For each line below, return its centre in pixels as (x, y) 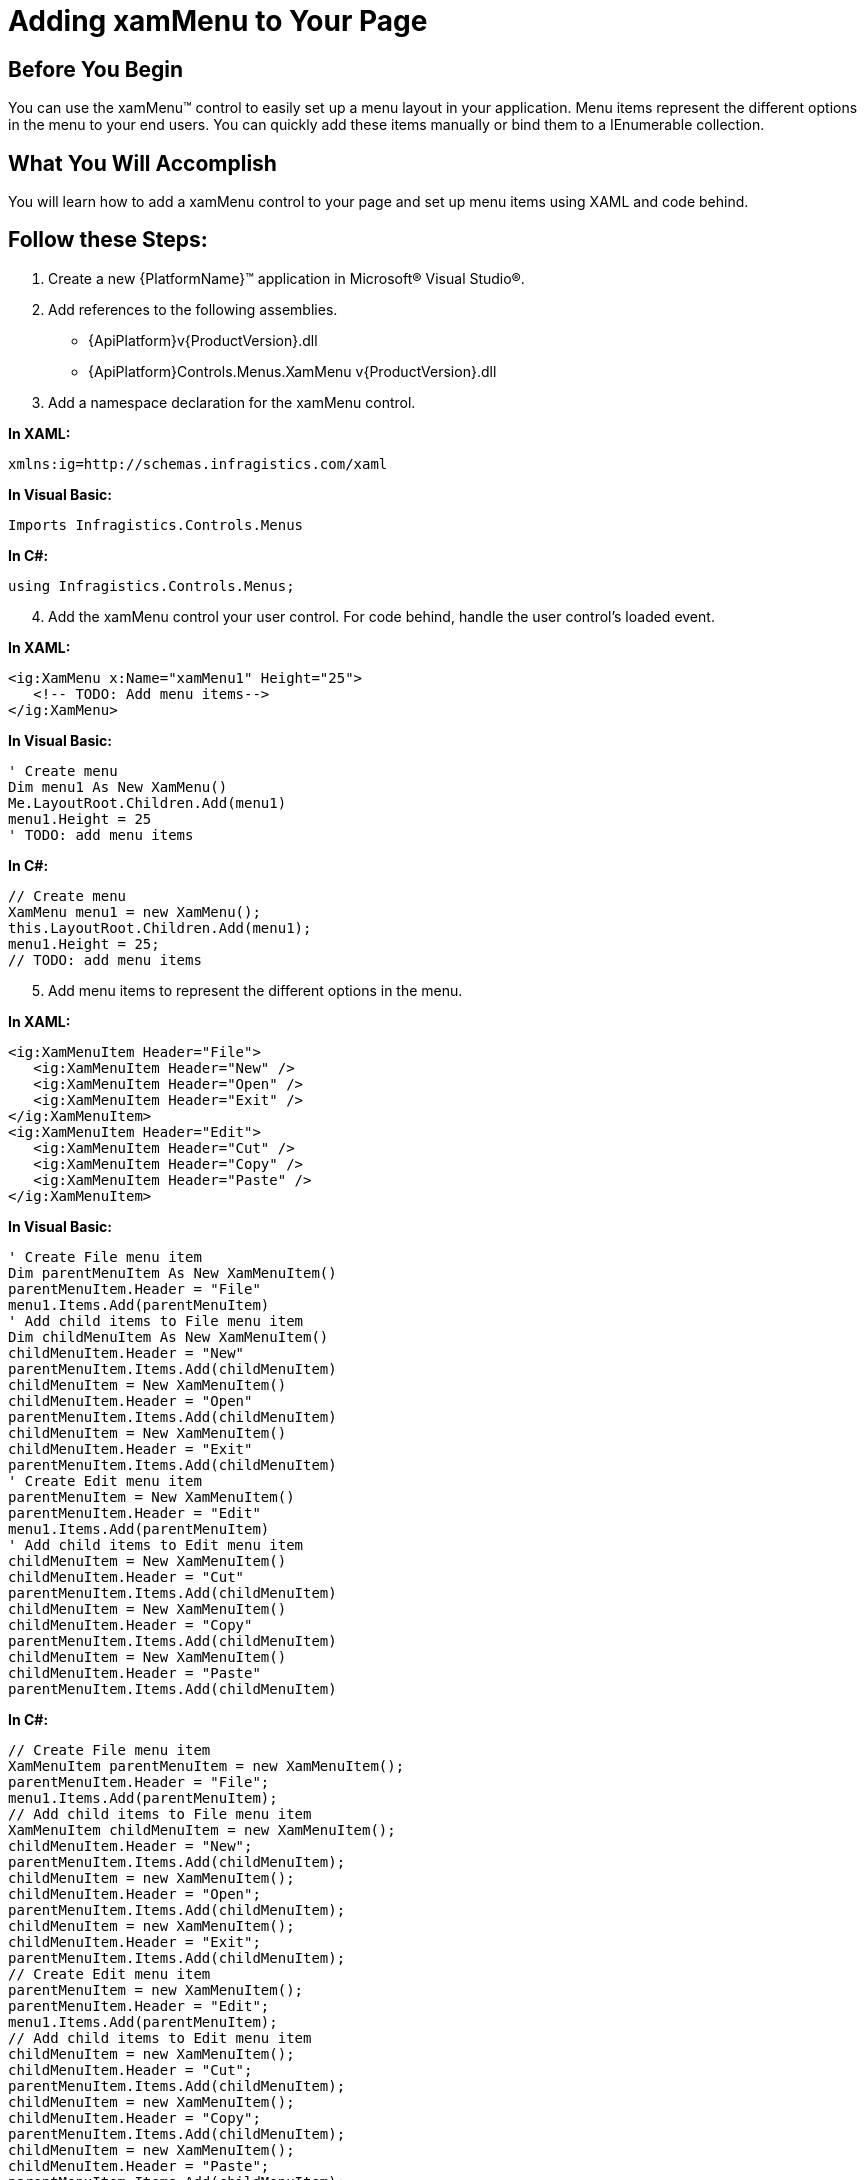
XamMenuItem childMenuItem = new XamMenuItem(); (202, 1829)
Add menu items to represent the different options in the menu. (255, 990)
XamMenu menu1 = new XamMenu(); (134, 911)
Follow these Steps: (108, 240)
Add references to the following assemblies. (193, 309)
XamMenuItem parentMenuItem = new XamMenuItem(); (206, 1765)
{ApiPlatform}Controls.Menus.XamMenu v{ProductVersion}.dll (292, 371)
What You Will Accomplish (142, 163)
